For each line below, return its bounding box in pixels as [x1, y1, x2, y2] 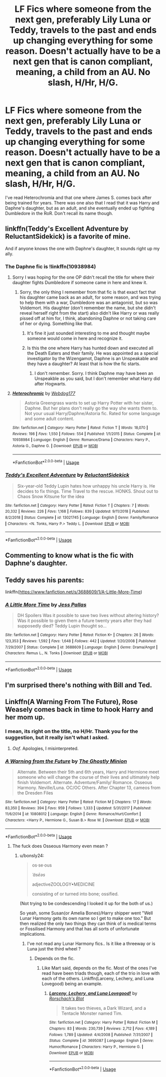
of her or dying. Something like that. [19, 321, 93, 327]
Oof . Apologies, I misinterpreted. [12, 745, 79, 751]
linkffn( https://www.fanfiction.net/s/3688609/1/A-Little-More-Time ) [5, 589, 142, 595]
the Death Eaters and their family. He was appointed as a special [27, 350, 159, 356]
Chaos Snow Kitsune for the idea [17, 493, 84, 499]
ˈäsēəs [32, 872, 45, 878]
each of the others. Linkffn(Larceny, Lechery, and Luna [41, 976, 154, 982]
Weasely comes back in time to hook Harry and [5, 705, 153, 714]
